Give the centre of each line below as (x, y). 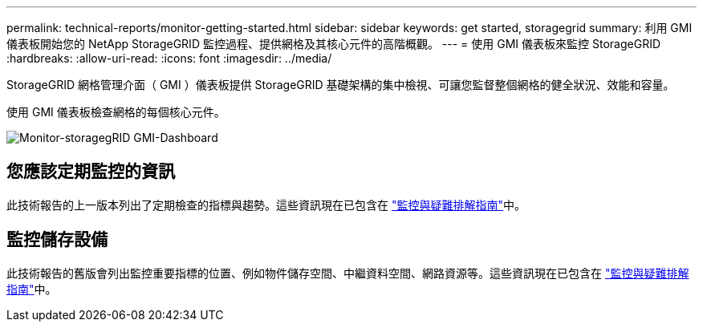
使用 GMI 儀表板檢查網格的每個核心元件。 (116, 112)
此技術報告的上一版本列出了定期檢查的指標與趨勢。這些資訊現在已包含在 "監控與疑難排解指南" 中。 (266, 204)
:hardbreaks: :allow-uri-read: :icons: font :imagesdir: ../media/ (169, 58)
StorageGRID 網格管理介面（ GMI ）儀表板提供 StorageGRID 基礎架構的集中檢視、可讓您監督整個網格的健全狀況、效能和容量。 (341, 85)
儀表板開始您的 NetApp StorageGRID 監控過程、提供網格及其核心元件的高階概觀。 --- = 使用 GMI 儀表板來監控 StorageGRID (333, 44)
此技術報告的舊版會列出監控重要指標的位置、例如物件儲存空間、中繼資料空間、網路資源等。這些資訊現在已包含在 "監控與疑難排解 (348, 273)
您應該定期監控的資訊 (91, 172)
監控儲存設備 (57, 240)
